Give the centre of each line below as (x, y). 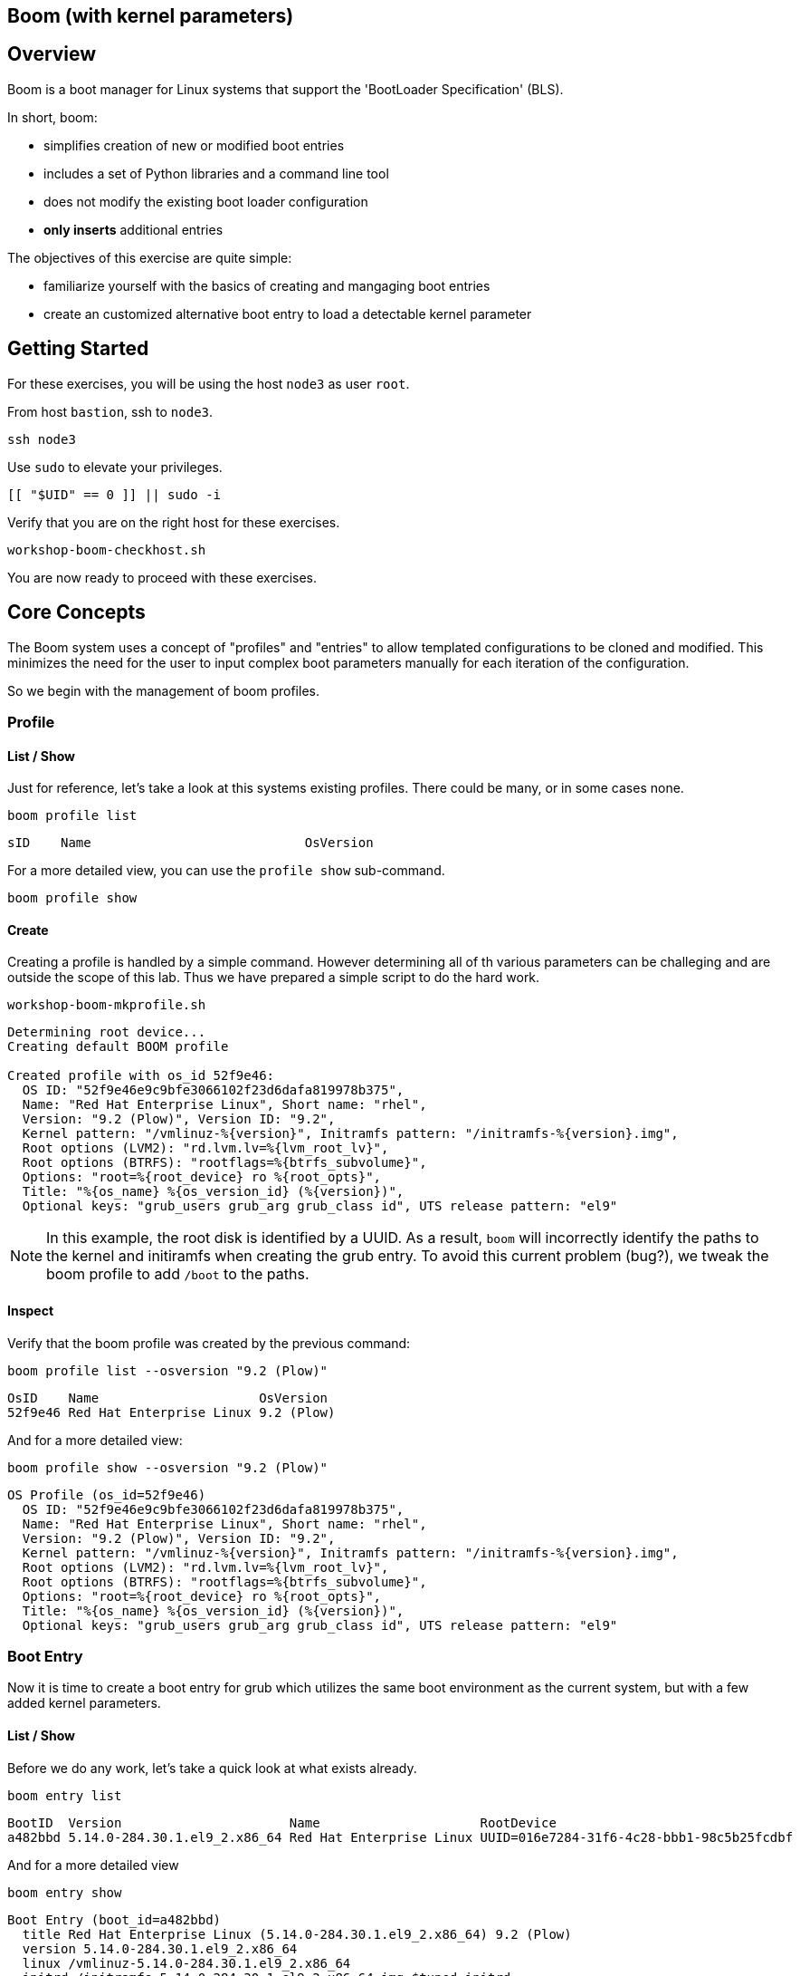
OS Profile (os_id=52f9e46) (107, 1494)
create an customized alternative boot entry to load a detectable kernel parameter (288, 313)
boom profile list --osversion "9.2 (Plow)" (168, 1370)
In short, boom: (52, 117)
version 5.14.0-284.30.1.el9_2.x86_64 (160, 1948)
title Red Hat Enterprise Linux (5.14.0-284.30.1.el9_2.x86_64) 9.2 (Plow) (297, 1934)
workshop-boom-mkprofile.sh (107, 1005)
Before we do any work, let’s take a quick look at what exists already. (212, 1768)
